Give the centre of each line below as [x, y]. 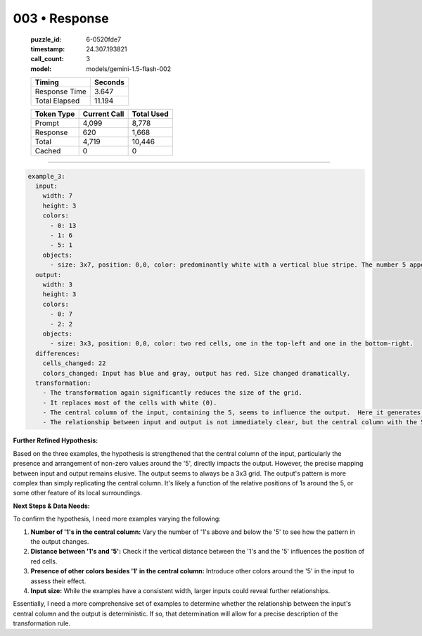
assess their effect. [58, 581]
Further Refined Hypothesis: [56, 440]
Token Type [55, 114]
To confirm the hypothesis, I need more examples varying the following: [117, 519]
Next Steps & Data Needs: [52, 506]
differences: [58, 353]
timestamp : [48, 49]
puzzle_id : [46, 39]
